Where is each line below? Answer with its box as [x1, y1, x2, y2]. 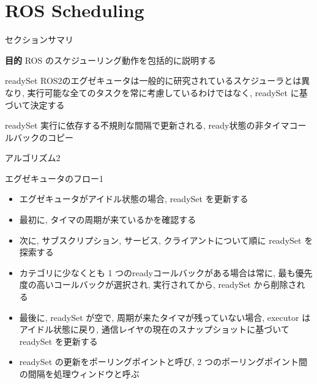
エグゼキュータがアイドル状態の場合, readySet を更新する [19, 192, 248, 205]
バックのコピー [13, 130, 73, 143]
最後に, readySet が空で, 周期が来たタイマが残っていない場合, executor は [19, 311, 311, 323]
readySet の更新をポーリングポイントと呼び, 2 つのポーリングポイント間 [19, 355, 307, 368]
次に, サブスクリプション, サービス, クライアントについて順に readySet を [19, 233, 313, 246]
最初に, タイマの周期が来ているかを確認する [19, 213, 196, 226]
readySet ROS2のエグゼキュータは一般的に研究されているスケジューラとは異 [5, 74, 310, 87]
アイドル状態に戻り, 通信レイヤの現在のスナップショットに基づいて [19, 323, 289, 336]
